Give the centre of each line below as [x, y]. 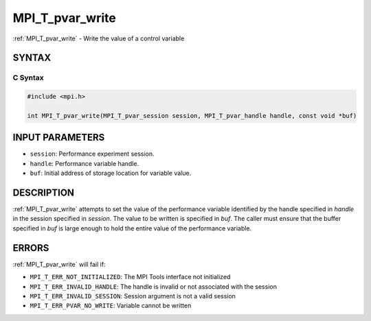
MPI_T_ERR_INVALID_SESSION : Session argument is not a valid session [133, 296]
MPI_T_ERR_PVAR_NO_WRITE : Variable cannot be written [111, 306]
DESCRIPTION [44, 192]
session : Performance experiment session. [92, 154]
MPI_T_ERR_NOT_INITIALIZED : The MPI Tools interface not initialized [130, 277]
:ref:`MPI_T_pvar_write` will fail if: [59, 264]
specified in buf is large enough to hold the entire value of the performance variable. [132, 228]
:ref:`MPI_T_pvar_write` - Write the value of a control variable [99, 38]
